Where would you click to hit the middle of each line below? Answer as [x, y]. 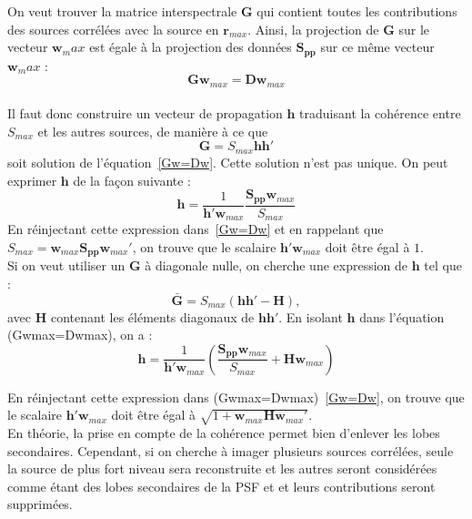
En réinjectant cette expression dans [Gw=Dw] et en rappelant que [196, 229]
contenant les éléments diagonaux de [152, 316]
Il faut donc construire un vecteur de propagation [145, 113]
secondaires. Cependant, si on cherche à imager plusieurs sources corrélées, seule [231, 450]
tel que [443, 265]
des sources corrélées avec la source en [113, 29]
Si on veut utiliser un [66, 265]
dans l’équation [402, 316]
